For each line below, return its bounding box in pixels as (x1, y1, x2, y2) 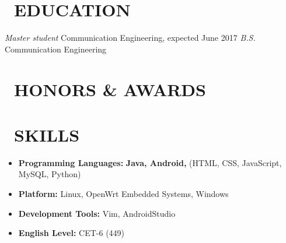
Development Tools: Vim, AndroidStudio (18, 207, 176, 219)
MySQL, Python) (18, 168, 81, 180)
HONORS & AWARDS (14, 77, 206, 101)
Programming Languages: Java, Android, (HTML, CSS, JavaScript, (18, 156, 282, 168)
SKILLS (14, 122, 80, 146)
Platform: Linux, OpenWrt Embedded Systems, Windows (18, 188, 229, 199)
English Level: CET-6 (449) (18, 227, 125, 239)
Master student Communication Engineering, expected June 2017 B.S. (5, 31, 256, 44)
